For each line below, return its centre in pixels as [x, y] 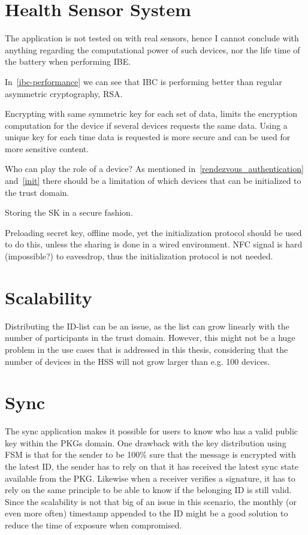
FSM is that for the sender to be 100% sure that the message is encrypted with [150, 454]
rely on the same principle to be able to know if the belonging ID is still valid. [148, 490]
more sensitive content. [47, 148]
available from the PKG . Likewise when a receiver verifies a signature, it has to [150, 478]
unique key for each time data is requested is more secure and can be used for [148, 137]
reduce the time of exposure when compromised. [93, 525]
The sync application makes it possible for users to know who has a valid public [152, 431]
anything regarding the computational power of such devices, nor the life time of [153, 49]
